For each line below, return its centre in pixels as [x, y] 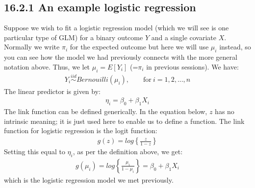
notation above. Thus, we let [47, 66]
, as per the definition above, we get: [128, 152]
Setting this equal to [35, 152]
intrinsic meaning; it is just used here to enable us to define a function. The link [124, 121]
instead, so [235, 47]
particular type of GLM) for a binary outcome [74, 37]
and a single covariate [184, 37]
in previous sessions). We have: [192, 66]
